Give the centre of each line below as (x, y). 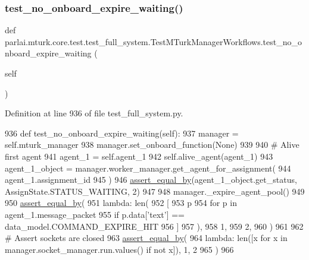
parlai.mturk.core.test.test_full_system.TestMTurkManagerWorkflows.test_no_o (153, 41)
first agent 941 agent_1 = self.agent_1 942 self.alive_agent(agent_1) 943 (139, 156)
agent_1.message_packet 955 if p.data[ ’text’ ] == (95, 214)
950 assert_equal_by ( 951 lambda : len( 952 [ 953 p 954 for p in (121, 203)
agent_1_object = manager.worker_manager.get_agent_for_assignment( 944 (148, 168)
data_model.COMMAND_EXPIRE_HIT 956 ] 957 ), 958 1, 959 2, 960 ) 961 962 (154, 226)
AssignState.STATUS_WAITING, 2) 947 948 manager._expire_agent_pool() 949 (155, 191)
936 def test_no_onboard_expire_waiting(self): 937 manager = (122, 133)
